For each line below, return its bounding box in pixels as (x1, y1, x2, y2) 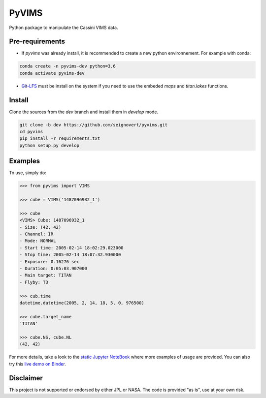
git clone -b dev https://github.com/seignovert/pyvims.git (19, 122, 168, 127)
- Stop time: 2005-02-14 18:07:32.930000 (19, 252, 121, 258)
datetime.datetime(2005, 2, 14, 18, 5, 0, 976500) (19, 300, 145, 306)
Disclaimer (9, 374, 43, 382)
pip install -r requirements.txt (19, 136, 100, 141)
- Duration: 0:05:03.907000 (19, 266, 87, 272)
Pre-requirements (9, 37, 66, 46)
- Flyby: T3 (19, 279, 49, 285)
